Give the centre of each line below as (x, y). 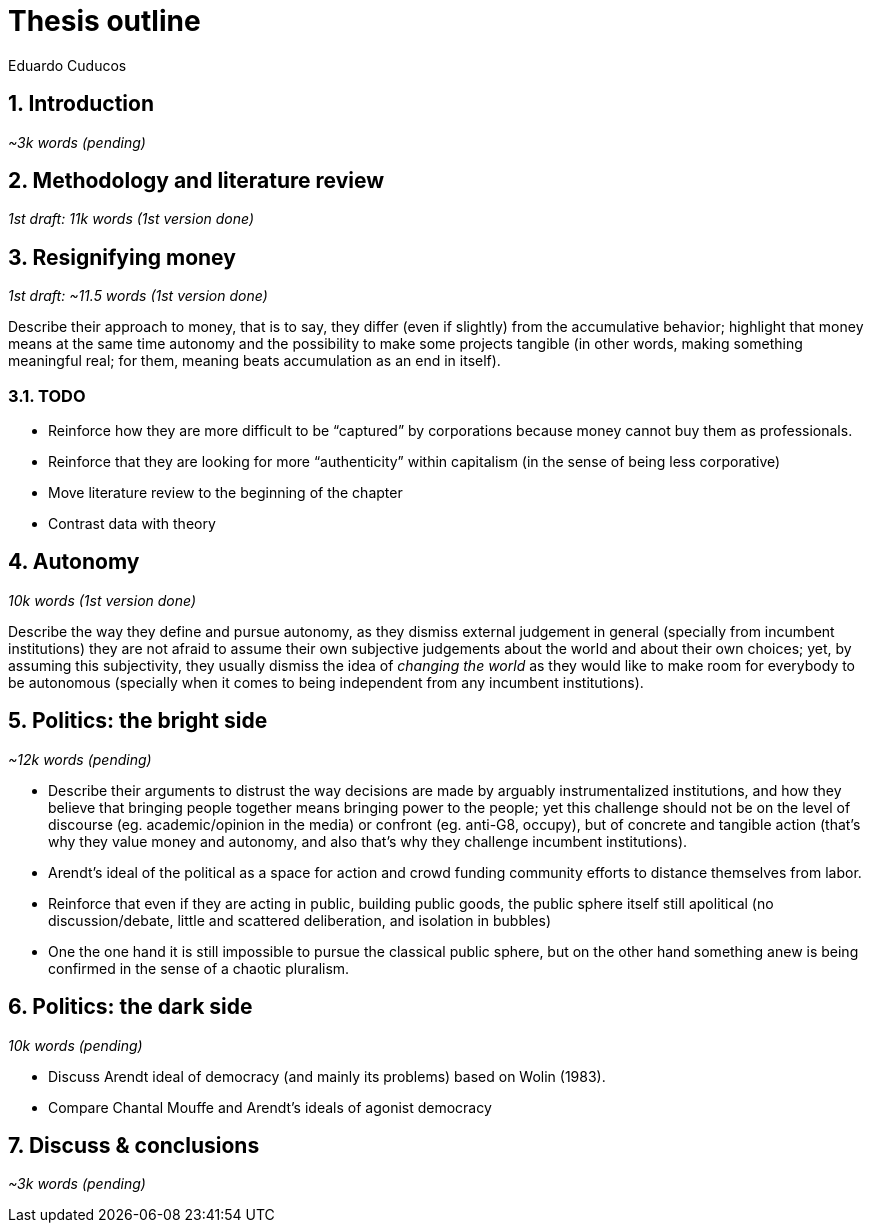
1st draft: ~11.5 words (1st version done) (138, 296)
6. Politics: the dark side (130, 1007)
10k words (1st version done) (102, 600)
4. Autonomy (74, 562)
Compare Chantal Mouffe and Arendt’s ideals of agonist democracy (270, 1107)
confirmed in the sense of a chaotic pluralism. (199, 968)
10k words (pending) (75, 1045)
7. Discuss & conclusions (134, 1145)
